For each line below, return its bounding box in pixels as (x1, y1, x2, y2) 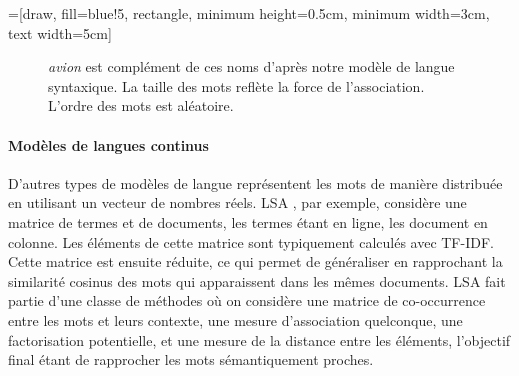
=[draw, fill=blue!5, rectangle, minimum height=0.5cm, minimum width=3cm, (8, 3, 490, 23)
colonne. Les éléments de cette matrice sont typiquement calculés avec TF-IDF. (8, 231, 494, 252)
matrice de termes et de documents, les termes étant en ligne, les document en (8, 211, 488, 232)
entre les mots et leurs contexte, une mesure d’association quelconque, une (8, 309, 463, 330)
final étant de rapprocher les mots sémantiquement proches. (8, 349, 374, 370)
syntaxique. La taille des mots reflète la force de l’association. (48, 75, 425, 96)
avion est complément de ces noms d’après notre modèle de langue (48, 56, 455, 77)
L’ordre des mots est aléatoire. (48, 95, 234, 116)
